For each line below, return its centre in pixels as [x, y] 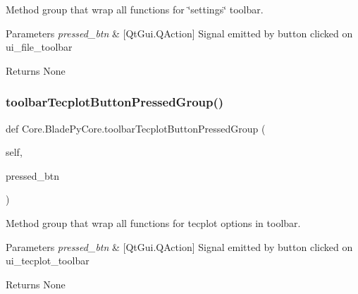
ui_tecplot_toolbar [48, 261]
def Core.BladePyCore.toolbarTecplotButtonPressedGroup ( [136, 128]
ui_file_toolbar [39, 47]
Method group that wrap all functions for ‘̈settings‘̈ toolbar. [135, 9]
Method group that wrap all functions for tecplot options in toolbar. [153, 222]
